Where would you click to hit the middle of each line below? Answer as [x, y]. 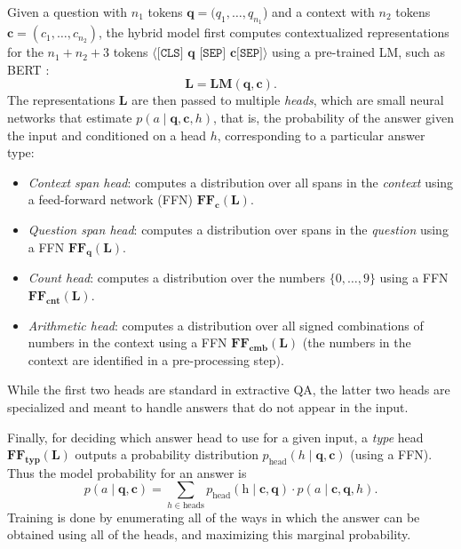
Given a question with [68, 12]
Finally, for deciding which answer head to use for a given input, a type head [215, 437]
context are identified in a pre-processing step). [156, 359]
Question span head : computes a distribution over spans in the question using [238, 229]
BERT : [28, 69]
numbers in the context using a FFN [127, 342]
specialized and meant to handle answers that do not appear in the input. [208, 406]
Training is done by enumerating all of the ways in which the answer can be [214, 517]
